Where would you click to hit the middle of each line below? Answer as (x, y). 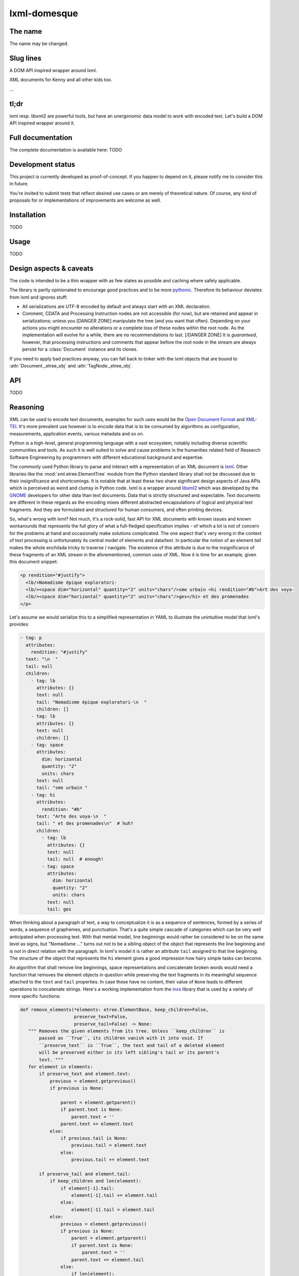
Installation (28, 215)
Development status (42, 164)
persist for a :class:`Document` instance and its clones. (80, 349)
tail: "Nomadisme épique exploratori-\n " (92, 702)
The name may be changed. (39, 44)
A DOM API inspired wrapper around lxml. (53, 70)
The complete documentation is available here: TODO (66, 150)
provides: (19, 624)
